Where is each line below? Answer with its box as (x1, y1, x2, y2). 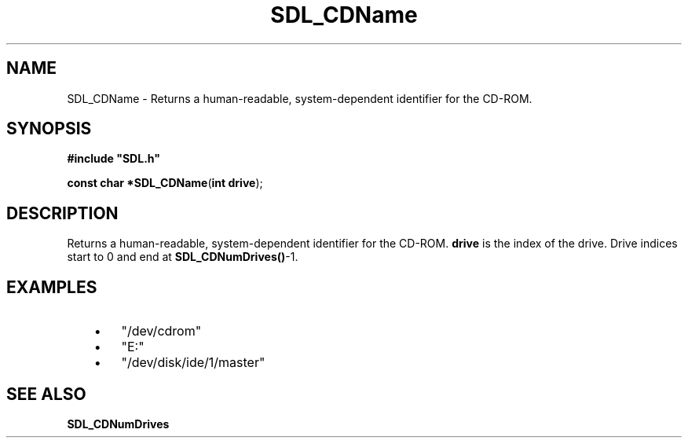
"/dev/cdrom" (121, 323, 202, 339)
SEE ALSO (6, 383, 86, 404)
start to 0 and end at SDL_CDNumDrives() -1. (67, 250, 298, 264)
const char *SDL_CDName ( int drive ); (67, 176, 263, 190)
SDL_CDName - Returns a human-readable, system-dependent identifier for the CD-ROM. (67, 91, 532, 105)
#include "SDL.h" (67, 152, 160, 166)
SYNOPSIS (6, 119, 92, 139)
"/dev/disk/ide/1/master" (121, 354, 265, 371)
